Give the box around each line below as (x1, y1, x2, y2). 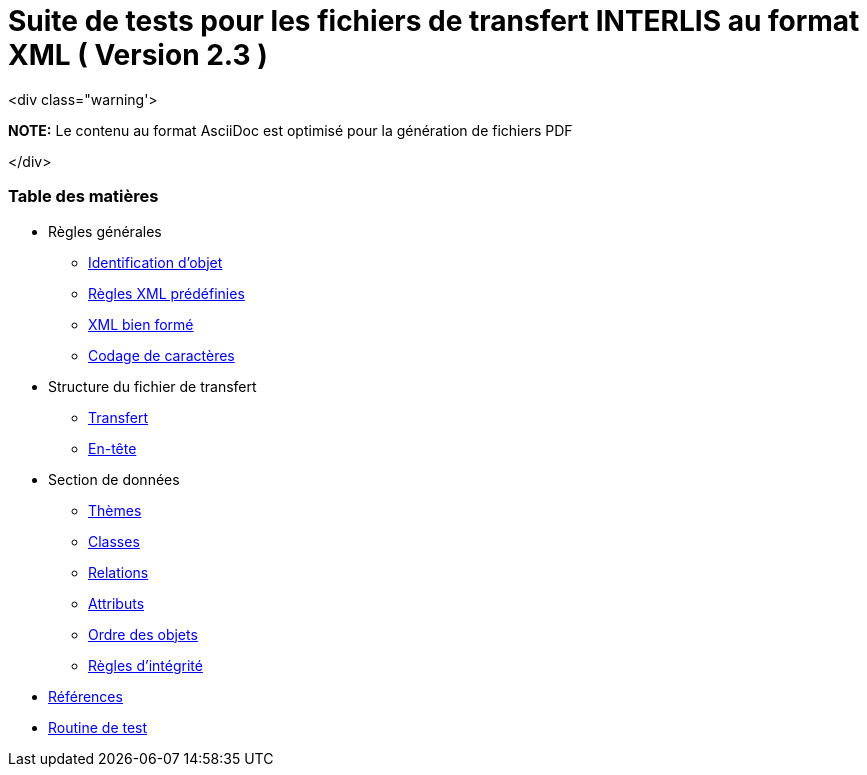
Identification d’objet (88, 253, 223, 271)
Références (48, 687, 123, 705)
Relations (88, 563, 149, 581)
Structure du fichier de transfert (48, 377, 257, 395)
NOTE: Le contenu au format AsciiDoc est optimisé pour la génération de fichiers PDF (8, 121, 573, 139)
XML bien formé (88, 315, 194, 333)
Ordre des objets (88, 625, 198, 643)
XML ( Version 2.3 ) (8, 38, 268, 72)
